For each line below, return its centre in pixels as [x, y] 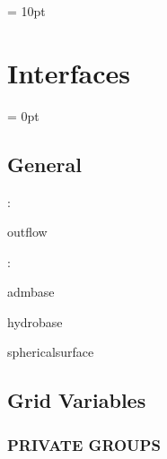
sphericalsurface [51, 352]
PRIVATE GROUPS [84, 444]
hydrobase [35, 321]
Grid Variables [77, 400]
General [44, 164]
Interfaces [69, 72]
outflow [27, 232]
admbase [31, 292]
